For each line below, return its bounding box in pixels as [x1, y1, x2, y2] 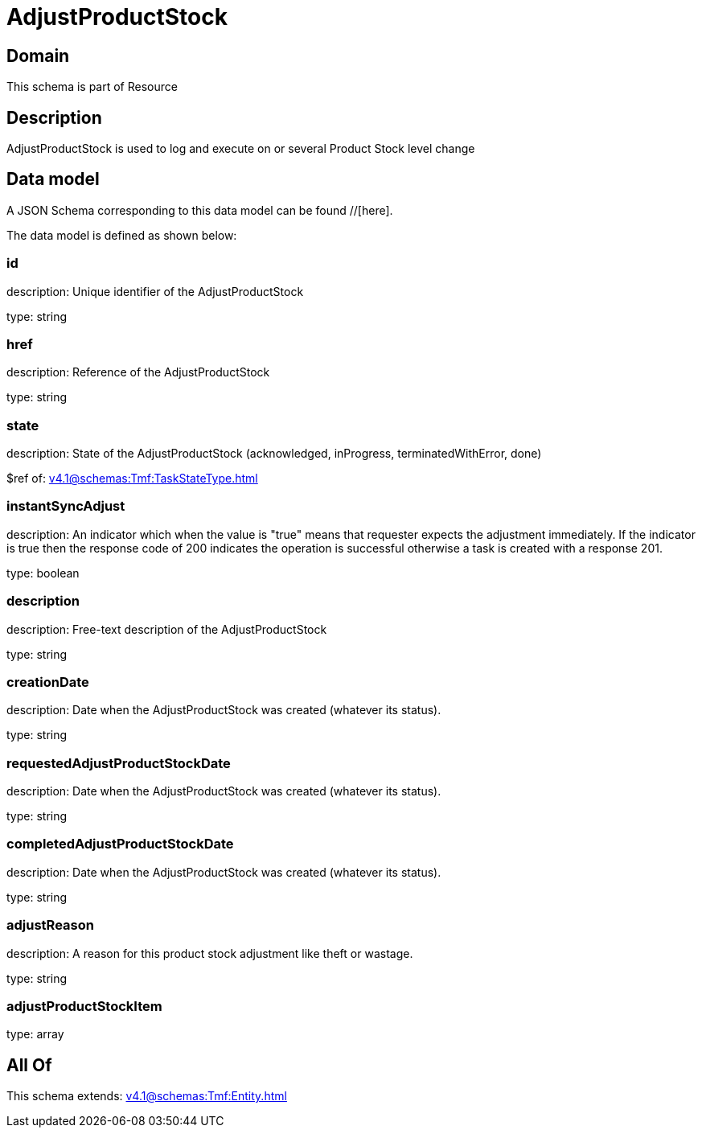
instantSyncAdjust [6, 498, 125, 515]
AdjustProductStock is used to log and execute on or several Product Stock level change [6, 142, 475, 156]
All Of [6, 1054, 52, 1075]
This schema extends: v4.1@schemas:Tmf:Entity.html [6, 1089, 287, 1103]
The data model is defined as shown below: [6, 228, 237, 242]
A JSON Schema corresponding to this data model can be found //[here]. [6, 203, 393, 217]
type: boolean [6, 565, 80, 580]
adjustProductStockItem [6, 997, 162, 1014]
